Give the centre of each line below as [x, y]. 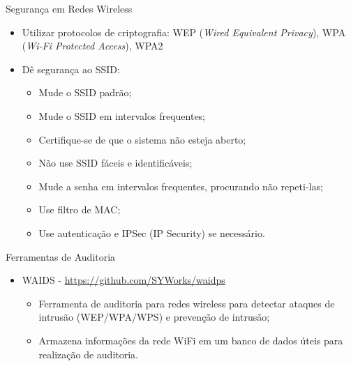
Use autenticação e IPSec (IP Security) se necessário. [152, 232]
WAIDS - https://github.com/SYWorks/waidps [124, 280]
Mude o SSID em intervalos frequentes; [122, 115]
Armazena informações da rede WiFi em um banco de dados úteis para [191, 340]
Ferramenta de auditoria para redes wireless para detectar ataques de [187, 303]
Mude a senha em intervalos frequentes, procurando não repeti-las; [181, 186]
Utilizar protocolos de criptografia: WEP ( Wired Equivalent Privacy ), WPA [184, 32]
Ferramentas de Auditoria [61, 256]
